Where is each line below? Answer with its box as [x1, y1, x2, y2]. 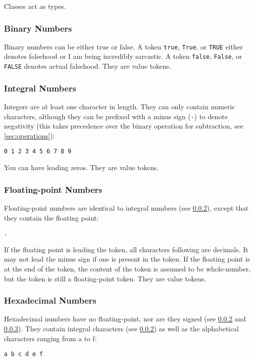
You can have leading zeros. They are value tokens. [4, 162, 159, 173]
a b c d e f [4, 351, 43, 358]
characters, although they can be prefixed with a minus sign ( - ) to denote [4, 111, 228, 121]
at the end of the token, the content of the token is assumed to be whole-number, [4, 263, 251, 273]
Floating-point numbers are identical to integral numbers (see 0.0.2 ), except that [4, 202, 249, 213]
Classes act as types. [4, 1, 66, 11]
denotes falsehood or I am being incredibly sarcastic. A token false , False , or [4, 51, 242, 61]
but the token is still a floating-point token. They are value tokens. [4, 273, 206, 283]
